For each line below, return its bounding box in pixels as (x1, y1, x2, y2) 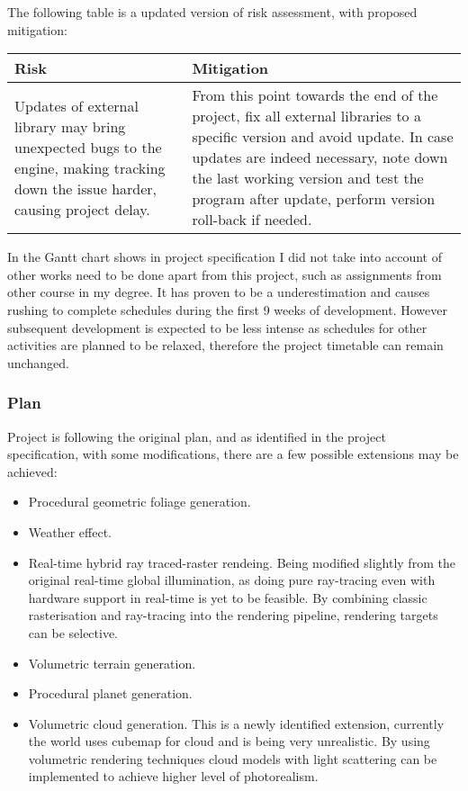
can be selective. (28, 623, 119, 642)
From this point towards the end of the (192, 85, 438, 106)
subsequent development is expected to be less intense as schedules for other (7, 318, 427, 337)
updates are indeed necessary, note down (192, 147, 448, 168)
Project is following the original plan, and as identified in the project (7, 427, 386, 445)
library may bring (14, 115, 126, 137)
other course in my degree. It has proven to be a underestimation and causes (7, 283, 430, 301)
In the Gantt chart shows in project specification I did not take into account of (7, 247, 443, 266)
